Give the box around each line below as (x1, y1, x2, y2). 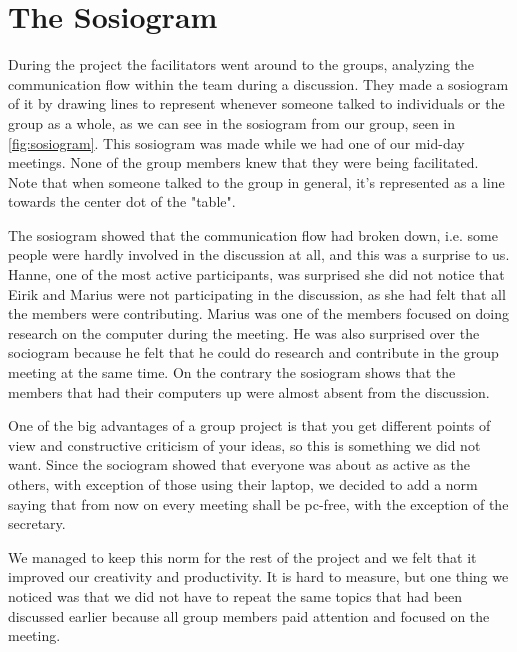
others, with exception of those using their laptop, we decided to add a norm (8, 474, 478, 494)
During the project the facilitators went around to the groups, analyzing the (8, 54, 475, 75)
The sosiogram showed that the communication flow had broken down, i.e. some (8, 224, 498, 245)
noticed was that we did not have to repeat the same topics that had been (8, 585, 463, 606)
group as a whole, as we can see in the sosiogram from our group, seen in (8, 112, 456, 133)
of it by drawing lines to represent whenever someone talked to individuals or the (8, 93, 505, 114)
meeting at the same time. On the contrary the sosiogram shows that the (8, 362, 456, 383)
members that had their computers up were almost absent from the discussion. (8, 381, 490, 402)
